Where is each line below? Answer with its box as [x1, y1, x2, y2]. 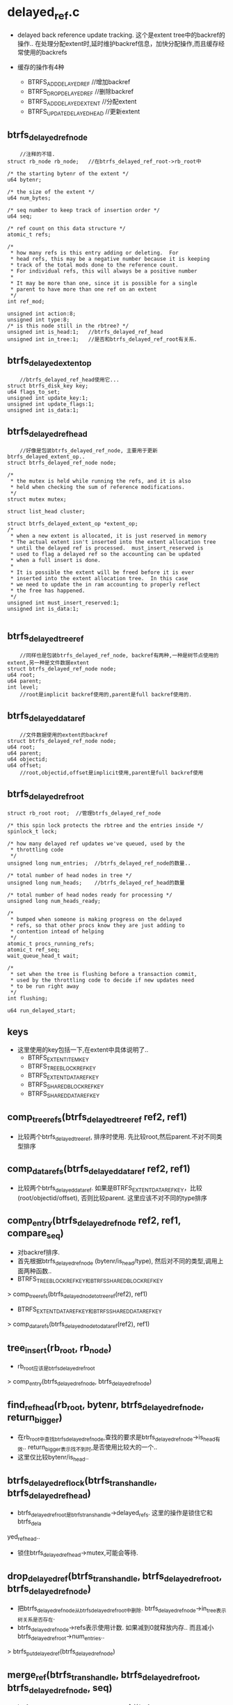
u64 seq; [7, 213, 33, 220]
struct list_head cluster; [7, 508, 86, 515]
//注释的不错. [19, 150, 56, 157]
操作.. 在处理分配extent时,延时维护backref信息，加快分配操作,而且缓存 [17, 39, 219, 47]
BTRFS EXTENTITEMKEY [27, 1053, 89, 1063]
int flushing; [7, 995, 49, 1002]
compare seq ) [7, 1227, 64, 1240]
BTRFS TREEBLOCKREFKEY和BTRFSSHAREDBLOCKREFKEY [17, 1274, 163, 1284]
